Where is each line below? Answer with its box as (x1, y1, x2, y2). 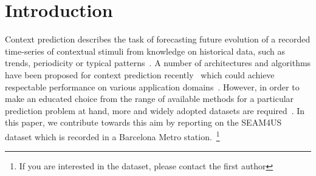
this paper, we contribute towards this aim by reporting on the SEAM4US (5, 116, 282, 129)
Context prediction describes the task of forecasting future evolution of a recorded (5, 33, 311, 46)
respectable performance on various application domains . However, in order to (5, 80, 300, 93)
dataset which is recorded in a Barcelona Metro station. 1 (5, 128, 220, 143)
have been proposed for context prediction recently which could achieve (5, 68, 275, 81)
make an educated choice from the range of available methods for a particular (5, 92, 294, 105)
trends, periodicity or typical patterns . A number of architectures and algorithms (5, 56, 311, 69)
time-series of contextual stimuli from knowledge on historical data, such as (5, 44, 285, 57)
